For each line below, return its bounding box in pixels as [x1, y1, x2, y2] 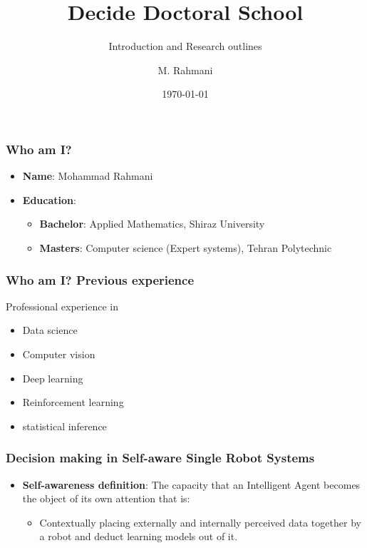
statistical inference [22, 418, 107, 433]
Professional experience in [6, 298, 118, 313]
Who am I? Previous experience [6, 270, 195, 288]
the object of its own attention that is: [22, 491, 190, 506]
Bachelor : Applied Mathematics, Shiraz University [39, 216, 265, 231]
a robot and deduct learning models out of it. [39, 529, 238, 544]
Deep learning [22, 370, 83, 385]
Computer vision [22, 346, 95, 361]
